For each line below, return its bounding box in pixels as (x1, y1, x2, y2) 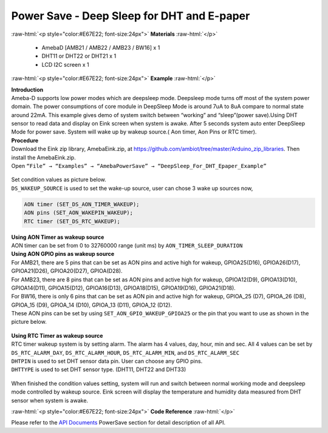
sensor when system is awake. (11, 397, 88, 404)
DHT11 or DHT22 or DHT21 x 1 (41, 52, 117, 60)
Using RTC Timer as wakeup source (11, 332, 103, 339)
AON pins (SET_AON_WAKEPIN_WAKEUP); (24, 209, 134, 216)
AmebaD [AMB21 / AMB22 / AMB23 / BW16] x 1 (41, 44, 160, 51)
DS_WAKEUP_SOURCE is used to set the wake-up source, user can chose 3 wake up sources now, (11, 184, 253, 192)
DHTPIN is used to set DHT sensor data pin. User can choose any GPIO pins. (11, 358, 203, 365)
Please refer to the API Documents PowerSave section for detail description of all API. (11, 419, 226, 426)
